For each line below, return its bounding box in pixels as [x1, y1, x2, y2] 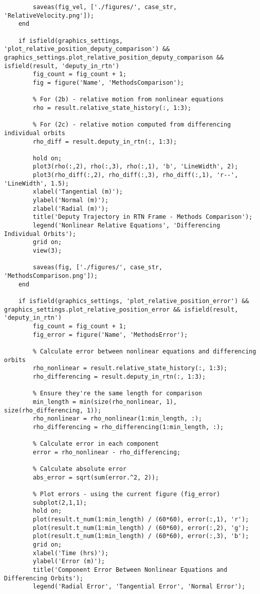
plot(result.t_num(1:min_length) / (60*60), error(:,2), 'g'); [33, 524, 249, 531]
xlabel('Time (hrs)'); [33, 549, 109, 557]
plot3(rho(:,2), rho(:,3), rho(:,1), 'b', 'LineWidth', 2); [33, 163, 238, 170]
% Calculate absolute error [33, 465, 127, 473]
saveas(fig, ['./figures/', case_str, [33, 264, 162, 271]
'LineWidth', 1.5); [4, 180, 69, 187]
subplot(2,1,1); [33, 499, 87, 506]
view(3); [33, 247, 62, 255]
